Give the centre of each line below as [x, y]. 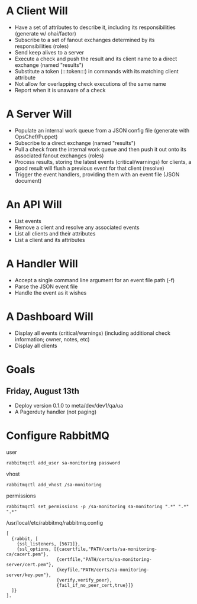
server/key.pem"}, [29, 575]
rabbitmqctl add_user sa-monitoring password [63, 463]
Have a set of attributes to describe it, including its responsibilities [95, 27]
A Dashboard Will [50, 316]
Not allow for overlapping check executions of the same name [91, 83]
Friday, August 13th [43, 391]
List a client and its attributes [50, 240]
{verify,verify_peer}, [84, 580]
